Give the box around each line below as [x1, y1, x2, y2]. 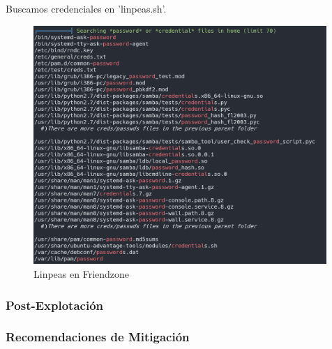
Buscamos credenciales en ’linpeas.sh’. [6, 1, 167, 15]
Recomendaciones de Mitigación [6, 328, 190, 346]
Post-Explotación [6, 296, 104, 313]
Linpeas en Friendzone [33, 267, 130, 281]
